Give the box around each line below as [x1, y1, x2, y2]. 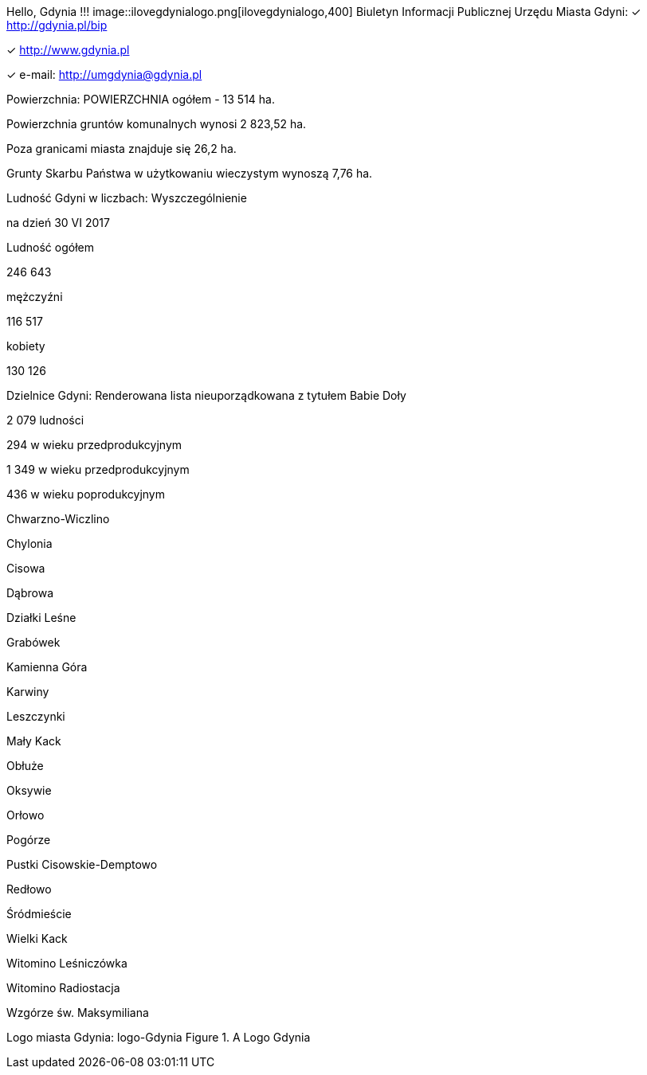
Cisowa [6, 561, 45, 575]
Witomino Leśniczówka [6, 956, 127, 970]
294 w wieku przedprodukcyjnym [6, 438, 182, 451]
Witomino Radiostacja [6, 981, 120, 995]
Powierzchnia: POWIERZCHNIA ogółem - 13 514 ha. [6, 92, 276, 106]
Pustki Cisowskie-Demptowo [6, 858, 158, 871]
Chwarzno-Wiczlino [6, 512, 110, 526]
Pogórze [6, 833, 51, 846]
